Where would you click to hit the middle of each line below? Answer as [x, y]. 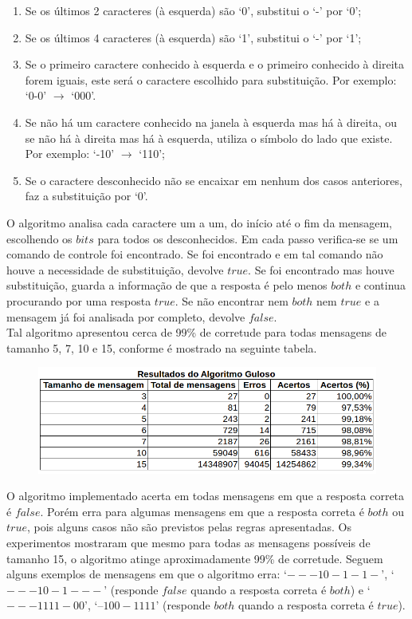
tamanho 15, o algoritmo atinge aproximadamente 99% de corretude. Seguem [195, 558]
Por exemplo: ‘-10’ [70, 154]
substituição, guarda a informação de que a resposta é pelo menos [167, 285]
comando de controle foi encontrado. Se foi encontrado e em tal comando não [195, 254]
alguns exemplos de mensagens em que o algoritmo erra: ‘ [147, 574]
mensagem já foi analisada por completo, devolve [126, 316]
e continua [380, 285]
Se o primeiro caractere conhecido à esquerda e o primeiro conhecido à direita [214, 64]
